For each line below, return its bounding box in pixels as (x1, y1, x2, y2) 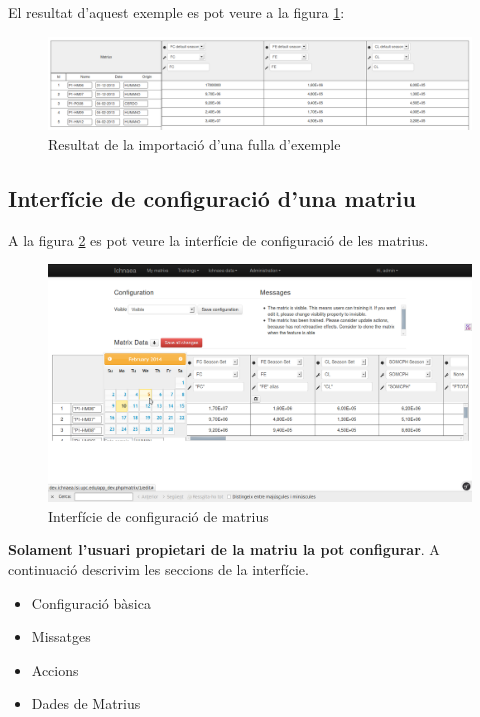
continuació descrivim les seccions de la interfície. (8, 559, 309, 580)
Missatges (31, 626, 91, 647)
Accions (31, 659, 79, 680)
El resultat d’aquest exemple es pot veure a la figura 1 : (8, 2, 345, 22)
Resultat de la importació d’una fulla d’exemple (48, 133, 341, 154)
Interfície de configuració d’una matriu (8, 182, 416, 213)
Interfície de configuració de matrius (48, 505, 269, 526)
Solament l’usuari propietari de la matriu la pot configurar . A (8, 539, 440, 560)
